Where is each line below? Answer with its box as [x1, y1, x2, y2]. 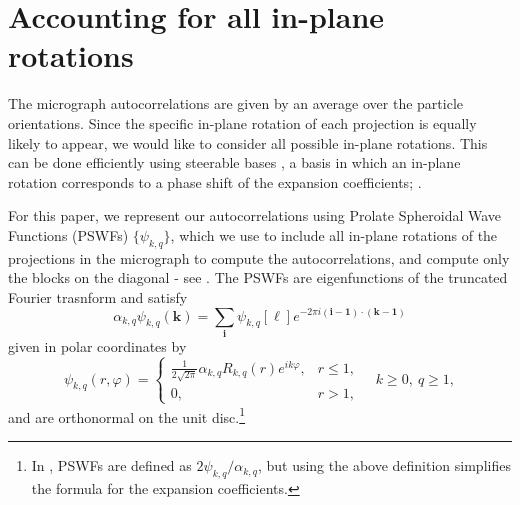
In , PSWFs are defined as [31, 455, 192, 476]
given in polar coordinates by [8, 335, 187, 356]
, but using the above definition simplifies [257, 455, 511, 476]
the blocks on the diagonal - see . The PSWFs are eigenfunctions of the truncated [8, 267, 508, 288]
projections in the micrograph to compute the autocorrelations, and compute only [8, 247, 510, 268]
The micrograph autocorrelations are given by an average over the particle [8, 93, 463, 114]
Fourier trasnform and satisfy [8, 286, 188, 307]
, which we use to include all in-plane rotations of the [170, 224, 498, 245]
